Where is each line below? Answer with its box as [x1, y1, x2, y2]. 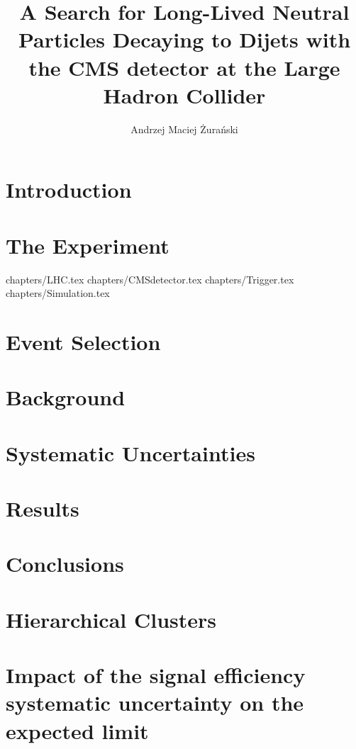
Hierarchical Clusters [6, 604, 216, 633]
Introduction [6, 175, 132, 204]
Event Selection [6, 327, 161, 356]
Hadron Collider [103, 80, 266, 109]
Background [6, 383, 126, 412]
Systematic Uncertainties [6, 438, 255, 467]
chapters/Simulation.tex [6, 286, 110, 300]
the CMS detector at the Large [28, 52, 340, 81]
